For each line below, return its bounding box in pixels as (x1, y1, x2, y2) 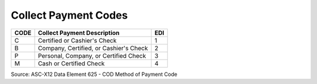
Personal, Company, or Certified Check (38, 51, 146, 60)
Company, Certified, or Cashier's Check (38, 44, 148, 52)
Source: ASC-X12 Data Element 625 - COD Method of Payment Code (11, 71, 177, 78)
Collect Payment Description (38, 29, 120, 37)
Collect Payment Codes (11, 9, 128, 22)
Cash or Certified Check (38, 59, 105, 67)
